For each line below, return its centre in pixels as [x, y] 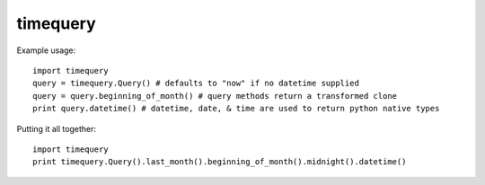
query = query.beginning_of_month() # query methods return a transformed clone [215, 96]
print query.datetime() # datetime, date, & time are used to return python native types [236, 109]
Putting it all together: [56, 128]
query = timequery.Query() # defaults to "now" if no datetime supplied [196, 84]
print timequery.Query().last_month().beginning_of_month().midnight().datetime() [220, 162]
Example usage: [46, 50]
